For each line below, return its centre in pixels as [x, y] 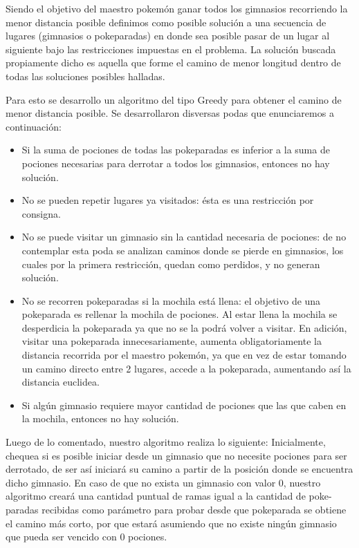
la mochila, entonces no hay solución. [100, 418]
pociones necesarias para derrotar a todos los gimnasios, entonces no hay [176, 163]
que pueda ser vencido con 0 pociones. [86, 537]
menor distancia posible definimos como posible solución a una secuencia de [166, 22]
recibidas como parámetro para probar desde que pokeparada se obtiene [194, 509]
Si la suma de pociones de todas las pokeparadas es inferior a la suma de [176, 150]
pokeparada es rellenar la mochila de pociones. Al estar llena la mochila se [179, 314]
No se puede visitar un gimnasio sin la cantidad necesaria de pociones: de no [184, 237]
